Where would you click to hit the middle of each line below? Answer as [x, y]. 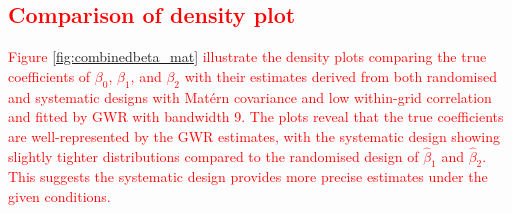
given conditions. [59, 195]
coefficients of [49, 75]
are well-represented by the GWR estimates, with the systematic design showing [254, 135]
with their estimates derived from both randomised [340, 75]
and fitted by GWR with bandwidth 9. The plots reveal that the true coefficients [256, 116]
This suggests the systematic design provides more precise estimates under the [248, 176]
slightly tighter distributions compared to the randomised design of [213, 155]
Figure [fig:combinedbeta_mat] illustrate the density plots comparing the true [247, 56]
